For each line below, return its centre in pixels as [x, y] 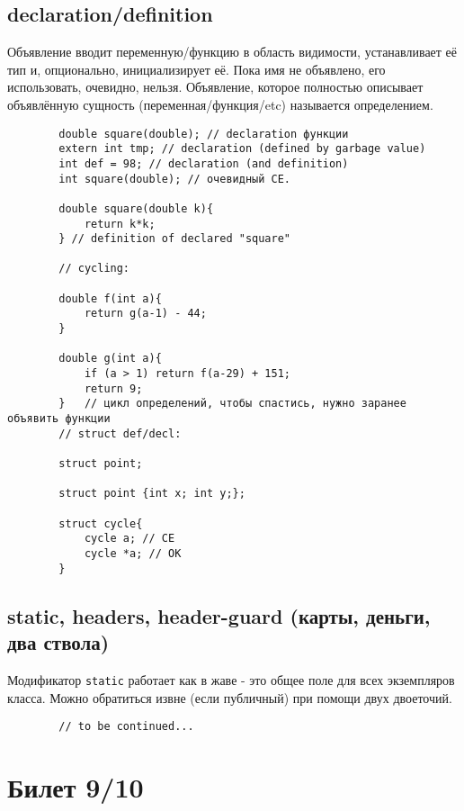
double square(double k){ [136, 208]
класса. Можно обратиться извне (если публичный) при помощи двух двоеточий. [230, 697]
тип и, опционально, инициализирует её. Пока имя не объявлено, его [196, 69]
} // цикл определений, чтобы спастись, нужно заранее [232, 404]
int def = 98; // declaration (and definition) [204, 163]
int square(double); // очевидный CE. [174, 179]
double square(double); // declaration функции [204, 134]
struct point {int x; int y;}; [152, 494]
